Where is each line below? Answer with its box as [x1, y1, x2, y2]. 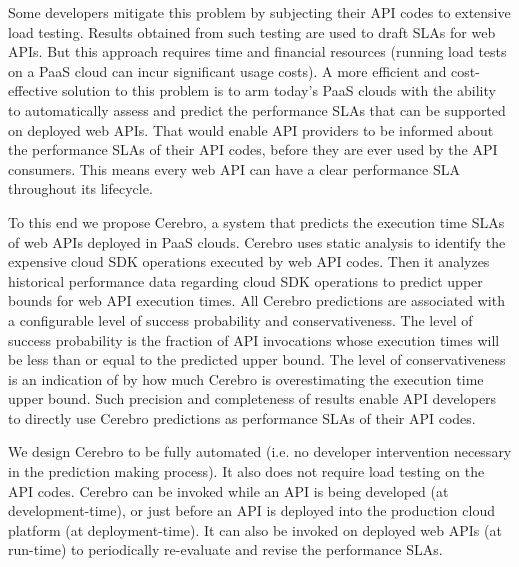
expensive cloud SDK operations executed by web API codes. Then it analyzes [8, 251, 490, 272]
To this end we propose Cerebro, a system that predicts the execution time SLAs [8, 211, 505, 232]
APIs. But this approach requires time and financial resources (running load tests [8, 41, 507, 62]
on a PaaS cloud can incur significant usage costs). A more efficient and [8, 60, 447, 81]
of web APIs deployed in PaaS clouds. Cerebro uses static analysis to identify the [8, 231, 506, 252]
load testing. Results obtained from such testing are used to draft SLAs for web [8, 21, 496, 42]
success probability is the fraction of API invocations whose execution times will [8, 329, 500, 350]
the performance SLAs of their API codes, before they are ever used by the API [8, 139, 498, 160]
